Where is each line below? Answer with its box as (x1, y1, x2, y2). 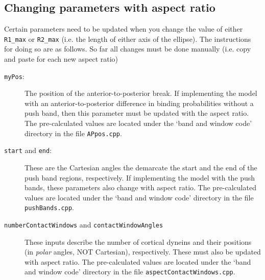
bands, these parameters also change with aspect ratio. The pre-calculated (25, 182, 256, 193)
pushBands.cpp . (25, 202, 74, 213)
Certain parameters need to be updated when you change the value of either (4, 23, 243, 34)
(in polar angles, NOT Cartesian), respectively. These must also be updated (25, 246, 261, 257)
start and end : (4, 145, 52, 156)
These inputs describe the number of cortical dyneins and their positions (25, 236, 252, 247)
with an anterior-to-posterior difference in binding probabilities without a (25, 97, 254, 108)
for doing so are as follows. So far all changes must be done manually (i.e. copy (4, 43, 251, 54)
